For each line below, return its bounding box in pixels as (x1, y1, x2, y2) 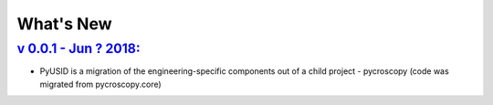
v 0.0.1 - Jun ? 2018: (16, 40, 141, 57)
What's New (16, 14, 113, 34)
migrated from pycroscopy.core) (39, 79, 162, 89)
